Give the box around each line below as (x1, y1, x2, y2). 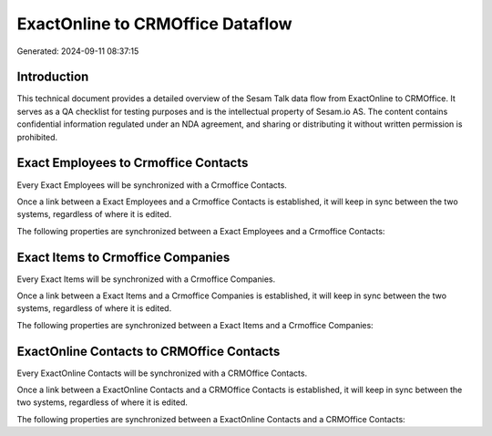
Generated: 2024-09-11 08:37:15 (16, 46, 139, 57)
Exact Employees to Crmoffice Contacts (16, 155, 249, 171)
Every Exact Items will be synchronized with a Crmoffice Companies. (16, 274, 276, 285)
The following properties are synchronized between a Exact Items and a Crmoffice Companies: (16, 319, 374, 330)
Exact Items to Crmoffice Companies (16, 249, 231, 265)
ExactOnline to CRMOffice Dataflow (16, 14, 292, 34)
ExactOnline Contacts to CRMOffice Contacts (16, 343, 281, 359)
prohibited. (16, 131, 58, 142)
